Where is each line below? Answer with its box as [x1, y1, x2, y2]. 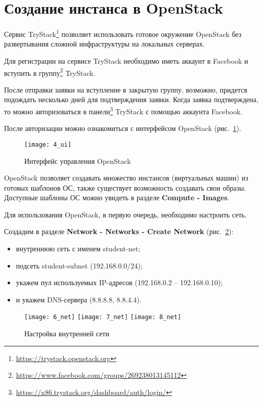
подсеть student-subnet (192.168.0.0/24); [16, 260, 143, 271]
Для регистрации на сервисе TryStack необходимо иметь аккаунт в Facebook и [4, 55, 248, 66]
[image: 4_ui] [24, 141, 72, 148]
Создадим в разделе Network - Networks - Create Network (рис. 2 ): [4, 226, 234, 237]
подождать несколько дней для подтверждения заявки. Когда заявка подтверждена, [4, 94, 258, 105]
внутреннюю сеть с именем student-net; [16, 243, 140, 254]
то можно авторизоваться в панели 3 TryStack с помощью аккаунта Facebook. [4, 105, 243, 116]
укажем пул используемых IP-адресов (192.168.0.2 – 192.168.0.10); [16, 277, 223, 288]
